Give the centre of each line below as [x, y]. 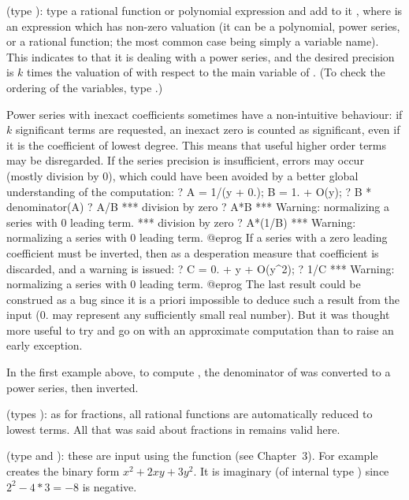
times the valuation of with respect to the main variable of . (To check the [206, 72]
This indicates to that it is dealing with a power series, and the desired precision [201, 56]
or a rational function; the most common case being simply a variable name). [193, 41]
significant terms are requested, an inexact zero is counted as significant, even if [208, 130]
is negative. [110, 486]
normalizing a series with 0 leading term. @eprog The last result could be [184, 284]
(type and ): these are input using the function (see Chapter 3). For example [192, 456]
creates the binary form [63, 471]
